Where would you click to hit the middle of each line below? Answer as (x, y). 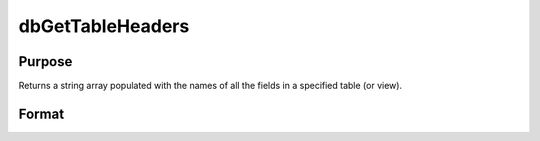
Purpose (45, 61)
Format (41, 113)
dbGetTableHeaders (104, 26)
